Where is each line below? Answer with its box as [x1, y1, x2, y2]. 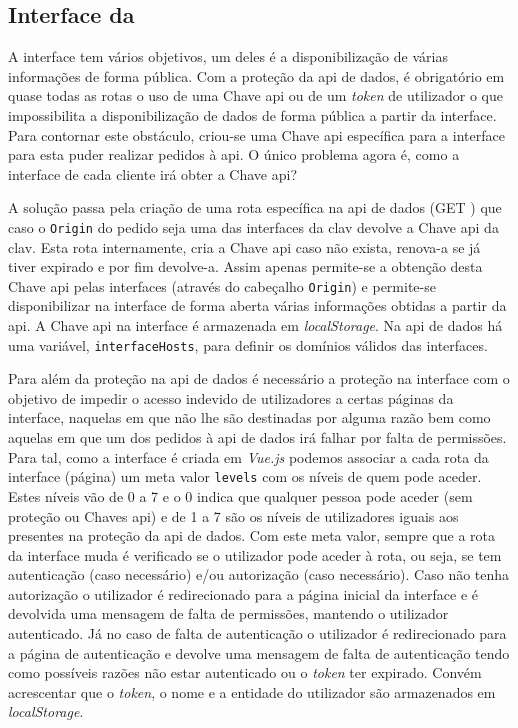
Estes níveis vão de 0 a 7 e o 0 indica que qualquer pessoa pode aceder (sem [8, 485, 473, 506]
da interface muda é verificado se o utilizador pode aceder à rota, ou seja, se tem [8, 544, 502, 565]
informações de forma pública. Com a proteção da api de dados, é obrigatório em [8, 65, 505, 86]
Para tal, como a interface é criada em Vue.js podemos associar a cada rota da [8, 446, 489, 467]
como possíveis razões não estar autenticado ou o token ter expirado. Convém [8, 662, 482, 683]
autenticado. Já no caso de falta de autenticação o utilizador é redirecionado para [8, 623, 507, 644]
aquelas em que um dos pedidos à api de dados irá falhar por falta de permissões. [8, 427, 507, 448]
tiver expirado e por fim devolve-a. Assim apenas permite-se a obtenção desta [8, 256, 483, 277]
